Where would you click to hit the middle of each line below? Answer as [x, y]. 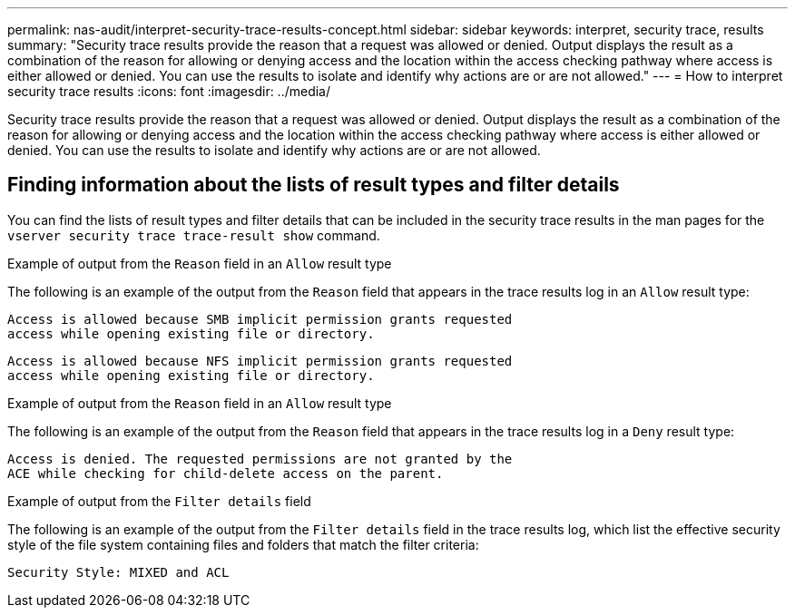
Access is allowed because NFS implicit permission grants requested [260, 361]
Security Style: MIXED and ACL [118, 572]
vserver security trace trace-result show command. [194, 235]
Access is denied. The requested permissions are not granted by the [260, 459]
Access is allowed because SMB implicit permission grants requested [260, 319]
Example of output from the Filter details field [159, 501]
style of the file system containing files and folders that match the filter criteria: [243, 544]
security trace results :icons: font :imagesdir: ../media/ [169, 91]
